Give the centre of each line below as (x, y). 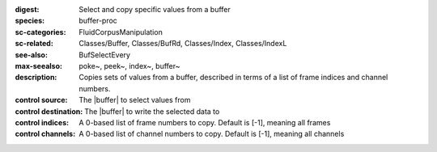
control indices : (42, 122)
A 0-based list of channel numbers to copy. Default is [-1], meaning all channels (212, 134)
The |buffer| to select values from (135, 100)
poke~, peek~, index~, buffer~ (129, 65)
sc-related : (34, 44)
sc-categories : (40, 32)
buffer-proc (98, 21)
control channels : (45, 134)
